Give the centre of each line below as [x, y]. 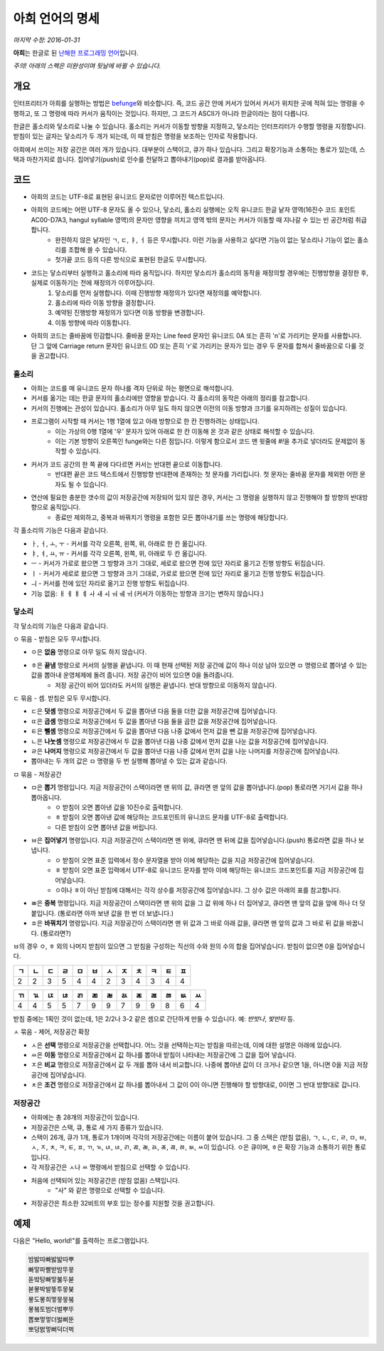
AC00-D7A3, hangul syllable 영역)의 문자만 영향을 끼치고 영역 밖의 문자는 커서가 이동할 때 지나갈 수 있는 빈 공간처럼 [192, 219]
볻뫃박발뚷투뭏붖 [51, 1289]
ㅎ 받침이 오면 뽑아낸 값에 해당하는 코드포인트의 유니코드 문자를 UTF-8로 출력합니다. [172, 817]
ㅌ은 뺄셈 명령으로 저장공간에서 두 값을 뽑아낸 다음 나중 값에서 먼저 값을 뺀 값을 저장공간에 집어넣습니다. [174, 731]
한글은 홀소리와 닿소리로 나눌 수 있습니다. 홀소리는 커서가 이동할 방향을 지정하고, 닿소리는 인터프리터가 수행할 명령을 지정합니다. [190, 126]
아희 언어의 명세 [56, 19]
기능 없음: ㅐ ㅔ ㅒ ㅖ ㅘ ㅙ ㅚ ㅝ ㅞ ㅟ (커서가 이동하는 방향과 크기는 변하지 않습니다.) [148, 593]
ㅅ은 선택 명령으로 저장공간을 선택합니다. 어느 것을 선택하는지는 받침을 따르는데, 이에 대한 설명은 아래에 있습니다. [186, 1045]
